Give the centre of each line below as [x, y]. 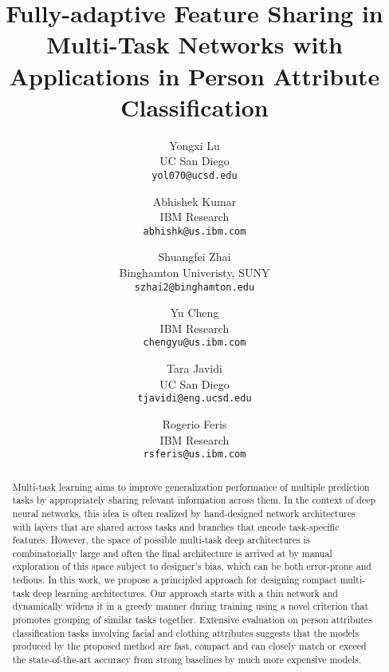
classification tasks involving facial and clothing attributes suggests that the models [186, 632]
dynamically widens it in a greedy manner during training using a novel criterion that [191, 606]
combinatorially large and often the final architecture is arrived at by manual [172, 553]
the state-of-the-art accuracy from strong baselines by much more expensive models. [187, 660]
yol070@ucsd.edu [194, 175]
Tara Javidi [194, 368]
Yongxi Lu [194, 145]
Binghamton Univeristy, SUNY [194, 272]
